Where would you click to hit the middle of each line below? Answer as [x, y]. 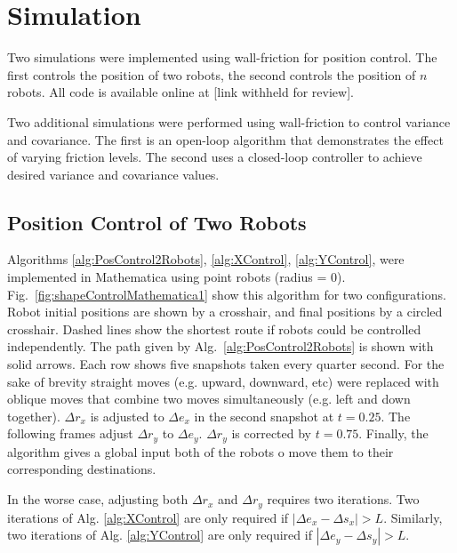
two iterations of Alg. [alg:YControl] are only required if [160, 535]
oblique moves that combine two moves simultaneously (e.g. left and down [209, 399]
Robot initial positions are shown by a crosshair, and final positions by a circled [225, 312]
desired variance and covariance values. [113, 174]
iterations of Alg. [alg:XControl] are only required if [148, 517]
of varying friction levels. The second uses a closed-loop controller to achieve [215, 157]
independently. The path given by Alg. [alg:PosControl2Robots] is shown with [220, 346]
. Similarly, [413, 517]
